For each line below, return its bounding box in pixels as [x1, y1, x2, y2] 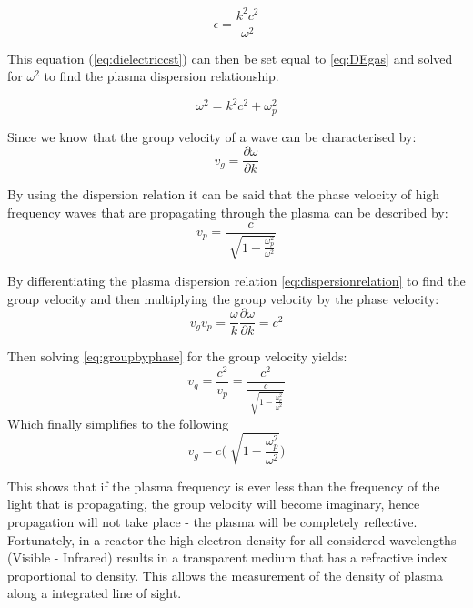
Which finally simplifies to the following [7, 413, 229, 432]
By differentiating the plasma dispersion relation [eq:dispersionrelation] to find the [7, 271, 466, 289]
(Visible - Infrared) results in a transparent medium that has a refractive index [7, 548, 448, 567]
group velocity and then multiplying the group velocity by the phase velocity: [7, 289, 439, 308]
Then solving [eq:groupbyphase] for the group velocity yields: [7, 347, 347, 366]
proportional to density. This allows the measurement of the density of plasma [7, 565, 443, 584]
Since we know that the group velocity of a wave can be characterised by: [7, 127, 417, 146]
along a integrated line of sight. [7, 583, 182, 603]
